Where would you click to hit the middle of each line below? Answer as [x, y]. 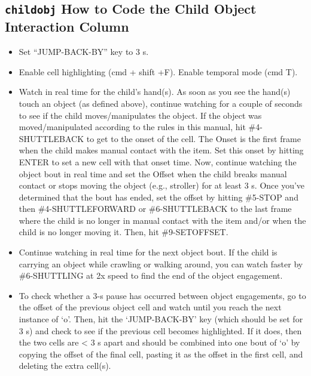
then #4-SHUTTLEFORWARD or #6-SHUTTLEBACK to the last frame [155, 209]
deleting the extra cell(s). [65, 366]
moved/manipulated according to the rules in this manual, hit [132, 127]
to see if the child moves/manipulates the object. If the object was [140, 115]
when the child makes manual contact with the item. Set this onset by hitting [161, 150]
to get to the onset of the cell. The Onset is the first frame [193, 138]
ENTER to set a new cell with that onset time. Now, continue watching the [158, 161]
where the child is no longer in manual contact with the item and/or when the [162, 220]
